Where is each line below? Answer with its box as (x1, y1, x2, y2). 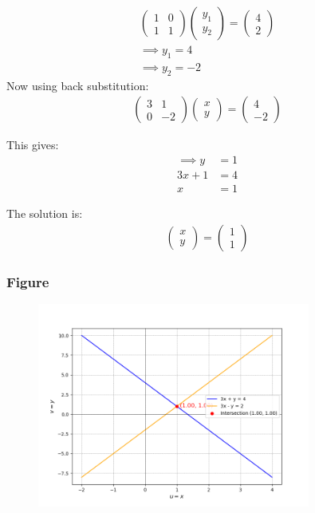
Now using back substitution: (6, 77, 149, 93)
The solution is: (6, 205, 83, 221)
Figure (6, 271, 49, 291)
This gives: (6, 136, 59, 153)
